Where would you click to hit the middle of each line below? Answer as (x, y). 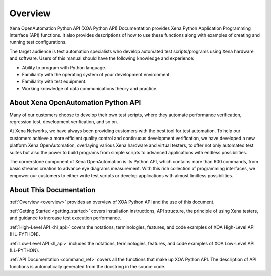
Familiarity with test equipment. (54, 82)
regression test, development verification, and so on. (64, 122)
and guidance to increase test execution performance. (65, 218)
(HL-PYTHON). (25, 234)
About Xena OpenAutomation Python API (75, 103)
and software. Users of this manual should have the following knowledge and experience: (102, 58)
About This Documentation (52, 190)
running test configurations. (38, 42)
